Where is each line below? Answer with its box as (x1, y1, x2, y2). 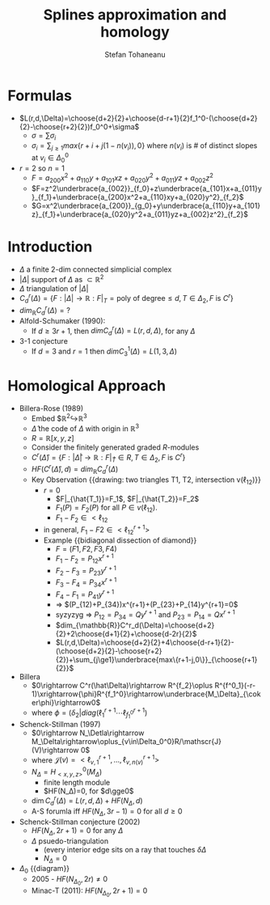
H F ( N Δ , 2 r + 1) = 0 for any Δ (31, 825, 124, 837)
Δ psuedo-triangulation (31, 835, 109, 846)
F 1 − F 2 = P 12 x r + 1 (55, 552, 114, 565)
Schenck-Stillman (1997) (19, 719, 101, 729)
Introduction (7, 238, 93, 256)
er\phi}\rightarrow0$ (31, 697, 101, 707)
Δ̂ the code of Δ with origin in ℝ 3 (31, 422, 139, 433)
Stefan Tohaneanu (103, 49, 167, 59)
